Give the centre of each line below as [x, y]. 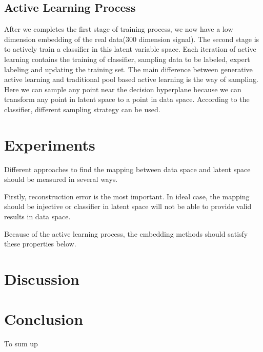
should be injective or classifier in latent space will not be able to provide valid [128, 206]
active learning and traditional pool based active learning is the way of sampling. [131, 79]
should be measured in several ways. [61, 179]
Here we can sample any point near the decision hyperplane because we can [123, 89]
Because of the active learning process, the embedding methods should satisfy [126, 233]
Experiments [50, 144]
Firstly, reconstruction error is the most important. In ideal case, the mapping [127, 196]
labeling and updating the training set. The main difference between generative [128, 69]
